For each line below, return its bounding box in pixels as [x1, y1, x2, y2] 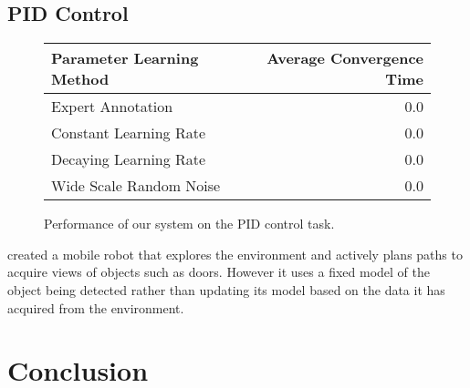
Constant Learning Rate [51, 122, 206, 144]
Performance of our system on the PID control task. [44, 214, 335, 233]
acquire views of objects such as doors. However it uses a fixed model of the [7, 262, 430, 281]
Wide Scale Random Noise [51, 175, 221, 197]
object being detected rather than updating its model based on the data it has [7, 280, 445, 299]
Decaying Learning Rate [51, 148, 206, 170]
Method [51, 68, 110, 90]
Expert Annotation [51, 96, 173, 117]
